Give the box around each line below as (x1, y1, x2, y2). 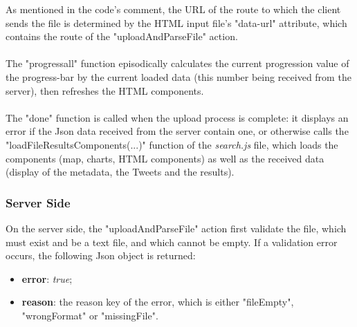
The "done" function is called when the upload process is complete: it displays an (6, 110, 349, 124)
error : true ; (21, 271, 73, 286)
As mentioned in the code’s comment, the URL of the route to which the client (6, 2, 341, 16)
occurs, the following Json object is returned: (6, 248, 196, 263)
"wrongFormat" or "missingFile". (21, 308, 158, 322)
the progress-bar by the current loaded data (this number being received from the (6, 69, 351, 84)
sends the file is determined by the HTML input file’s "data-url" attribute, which (6, 15, 347, 30)
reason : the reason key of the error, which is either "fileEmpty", (21, 295, 294, 309)
